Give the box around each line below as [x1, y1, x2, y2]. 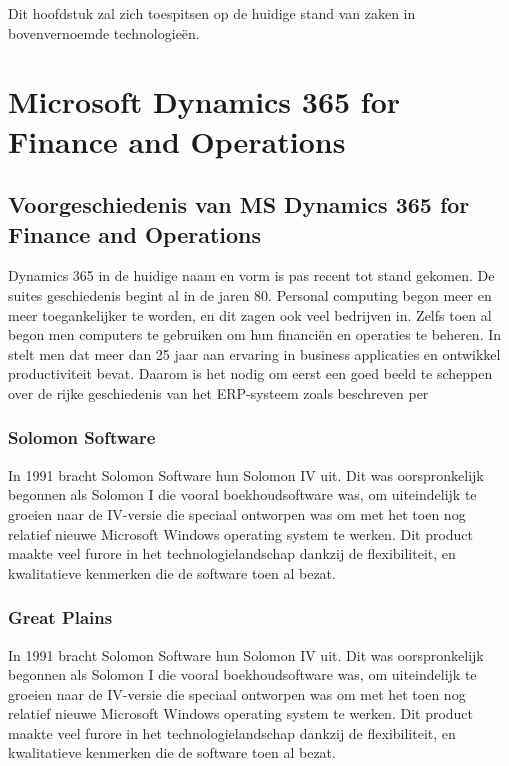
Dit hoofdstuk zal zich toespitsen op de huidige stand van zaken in [8, 3, 416, 23]
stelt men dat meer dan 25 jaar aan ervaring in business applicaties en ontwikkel [8, 343, 501, 364]
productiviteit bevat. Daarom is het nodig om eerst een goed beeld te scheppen [8, 363, 493, 384]
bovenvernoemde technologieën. [8, 22, 200, 43]
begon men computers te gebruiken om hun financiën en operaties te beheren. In [8, 324, 502, 345]
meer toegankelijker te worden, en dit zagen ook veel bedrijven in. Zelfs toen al [8, 304, 492, 325]
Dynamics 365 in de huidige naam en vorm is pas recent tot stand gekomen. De [8, 265, 495, 286]
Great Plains [8, 605, 113, 630]
